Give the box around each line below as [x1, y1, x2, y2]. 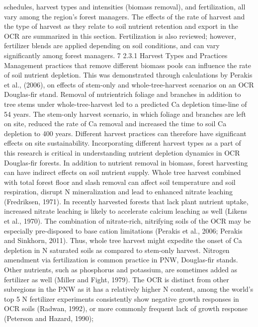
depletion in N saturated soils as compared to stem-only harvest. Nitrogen [4, 245, 230, 255]
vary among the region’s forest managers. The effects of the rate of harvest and [4, 11, 245, 21]
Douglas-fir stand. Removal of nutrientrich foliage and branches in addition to [4, 89, 241, 99]
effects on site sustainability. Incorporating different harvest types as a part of [4, 138, 241, 148]
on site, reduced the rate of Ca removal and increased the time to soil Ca [4, 118, 227, 129]
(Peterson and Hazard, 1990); [4, 313, 94, 323]
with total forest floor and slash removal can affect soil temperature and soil [4, 176, 236, 187]
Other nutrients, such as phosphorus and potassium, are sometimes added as [4, 264, 238, 275]
